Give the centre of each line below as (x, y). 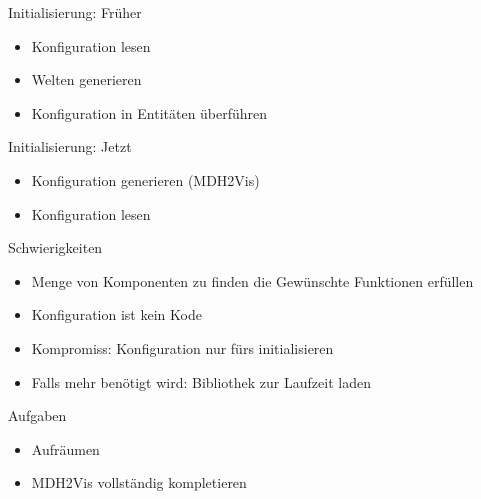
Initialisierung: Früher (75, 12)
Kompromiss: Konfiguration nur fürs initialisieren (182, 347)
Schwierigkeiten (55, 247)
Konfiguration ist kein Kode (116, 314)
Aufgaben (37, 415)
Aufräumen (65, 448)
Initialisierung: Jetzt (70, 146)
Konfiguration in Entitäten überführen (149, 112)
